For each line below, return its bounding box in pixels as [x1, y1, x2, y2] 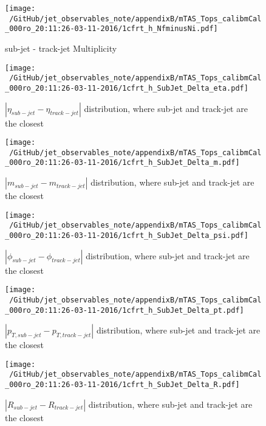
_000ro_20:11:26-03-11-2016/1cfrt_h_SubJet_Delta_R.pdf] [5, 380, 240, 389]
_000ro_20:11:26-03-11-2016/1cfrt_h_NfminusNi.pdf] [5, 24, 218, 33]
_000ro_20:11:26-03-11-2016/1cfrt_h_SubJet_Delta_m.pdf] [5, 158, 240, 167]
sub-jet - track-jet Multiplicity [5, 41, 117, 54]
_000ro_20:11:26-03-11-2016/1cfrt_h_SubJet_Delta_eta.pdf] [5, 83, 248, 93]
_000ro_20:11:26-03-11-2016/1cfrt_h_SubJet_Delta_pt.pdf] [5, 306, 244, 315]
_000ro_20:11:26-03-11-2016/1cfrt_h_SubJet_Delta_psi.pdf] [5, 231, 248, 240]
